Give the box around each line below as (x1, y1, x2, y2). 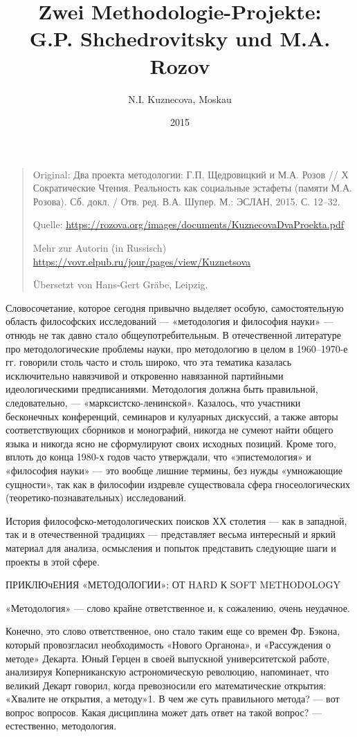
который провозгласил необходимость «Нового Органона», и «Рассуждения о (6, 637, 331, 651)
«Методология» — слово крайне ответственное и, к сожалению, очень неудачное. (6, 600, 350, 615)
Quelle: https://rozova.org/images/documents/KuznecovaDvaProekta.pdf (33, 217, 344, 232)
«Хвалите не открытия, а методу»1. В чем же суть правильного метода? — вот (6, 691, 340, 706)
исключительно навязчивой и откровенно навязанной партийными (6, 368, 284, 382)
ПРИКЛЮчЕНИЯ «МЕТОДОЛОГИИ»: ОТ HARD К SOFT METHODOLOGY (6, 577, 340, 592)
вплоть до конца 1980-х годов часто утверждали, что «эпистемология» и (6, 449, 311, 464)
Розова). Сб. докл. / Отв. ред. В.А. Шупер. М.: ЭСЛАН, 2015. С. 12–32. (33, 194, 340, 208)
